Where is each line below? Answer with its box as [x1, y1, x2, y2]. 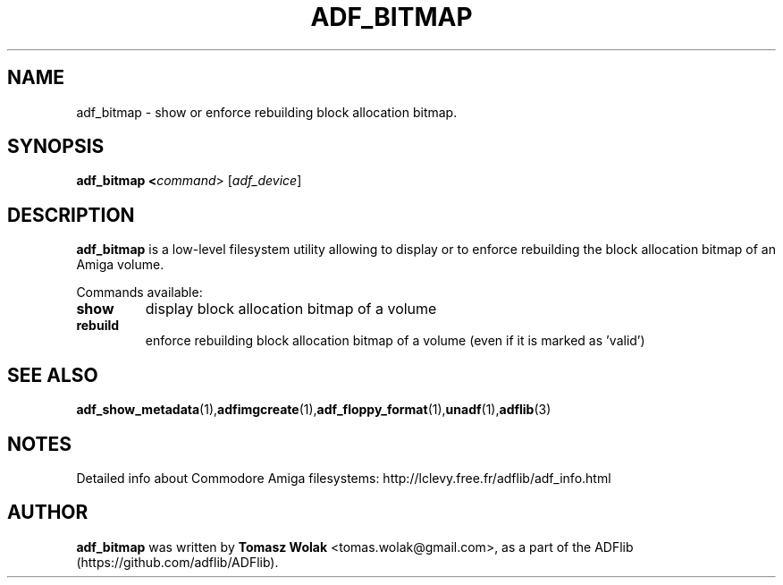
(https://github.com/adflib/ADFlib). [76, 554, 279, 570]
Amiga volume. [76, 257, 164, 273]
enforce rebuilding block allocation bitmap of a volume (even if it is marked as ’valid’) [145, 333, 645, 349]
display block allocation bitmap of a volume [145, 300, 437, 318]
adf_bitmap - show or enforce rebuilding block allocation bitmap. [76, 104, 458, 120]
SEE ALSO [7, 363, 98, 386]
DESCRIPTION [7, 203, 135, 226]
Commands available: [76, 284, 203, 301]
